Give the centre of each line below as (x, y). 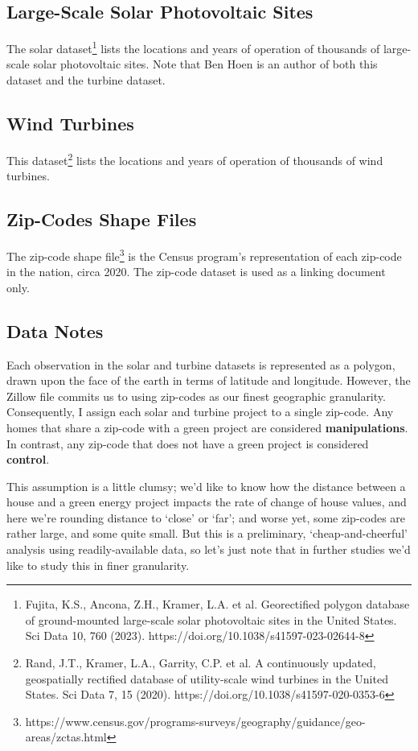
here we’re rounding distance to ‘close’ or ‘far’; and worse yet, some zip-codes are (206, 517)
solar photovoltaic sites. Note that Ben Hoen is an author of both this (205, 64)
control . (28, 459)
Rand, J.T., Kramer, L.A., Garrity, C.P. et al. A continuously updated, (201, 663)
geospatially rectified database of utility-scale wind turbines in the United (207, 678)
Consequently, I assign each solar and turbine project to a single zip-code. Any (200, 412)
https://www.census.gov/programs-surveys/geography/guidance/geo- (195, 721)
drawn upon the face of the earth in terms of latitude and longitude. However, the (209, 380)
